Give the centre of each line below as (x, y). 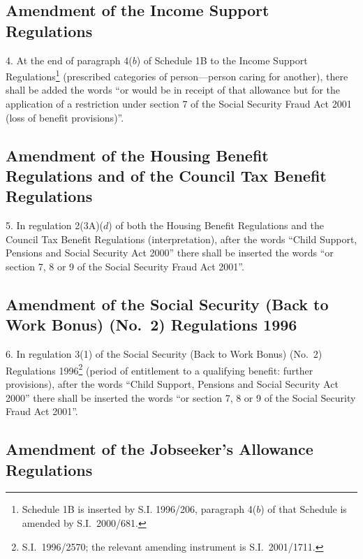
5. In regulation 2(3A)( (55, 225)
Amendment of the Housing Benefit (137, 155)
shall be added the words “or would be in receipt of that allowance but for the (173, 90)
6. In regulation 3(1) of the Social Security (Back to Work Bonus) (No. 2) (164, 354)
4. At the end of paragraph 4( (69, 60)
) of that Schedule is (304, 509)
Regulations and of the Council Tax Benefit (166, 175)
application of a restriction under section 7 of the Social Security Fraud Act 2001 (179, 104)
